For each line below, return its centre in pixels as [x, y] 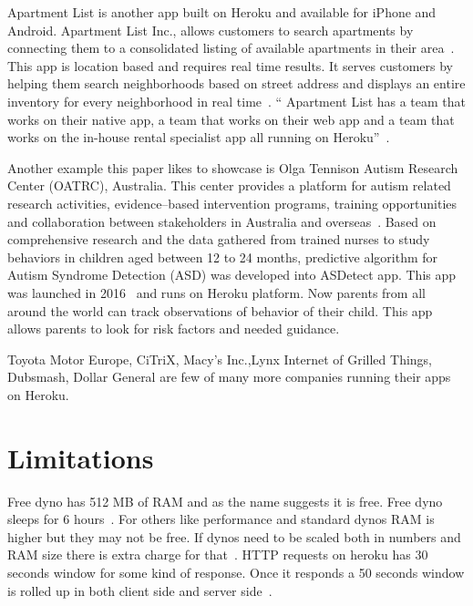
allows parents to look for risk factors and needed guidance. [174, 329]
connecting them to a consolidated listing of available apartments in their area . [231, 48]
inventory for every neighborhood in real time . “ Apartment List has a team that [237, 101]
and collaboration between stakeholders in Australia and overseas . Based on [222, 221]
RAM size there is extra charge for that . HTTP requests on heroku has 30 [218, 555]
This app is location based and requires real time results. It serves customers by [231, 65]
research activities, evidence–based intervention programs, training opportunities [232, 203]
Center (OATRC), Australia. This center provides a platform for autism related [229, 185]
